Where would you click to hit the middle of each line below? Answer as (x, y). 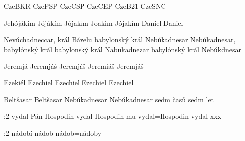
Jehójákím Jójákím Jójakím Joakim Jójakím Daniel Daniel (94, 23)
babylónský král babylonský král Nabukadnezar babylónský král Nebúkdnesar (123, 49)
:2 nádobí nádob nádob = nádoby (53, 132)
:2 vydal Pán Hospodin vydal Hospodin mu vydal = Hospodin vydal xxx (113, 116)
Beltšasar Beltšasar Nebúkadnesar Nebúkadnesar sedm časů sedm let (109, 99)
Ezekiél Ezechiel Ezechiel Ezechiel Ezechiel (69, 82)
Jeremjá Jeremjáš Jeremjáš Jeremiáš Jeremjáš (74, 66)
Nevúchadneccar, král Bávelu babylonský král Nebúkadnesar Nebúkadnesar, (120, 39)
